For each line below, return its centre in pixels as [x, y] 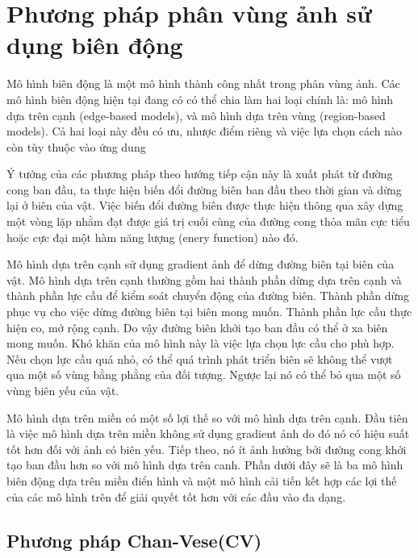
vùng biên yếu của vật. [63, 390]
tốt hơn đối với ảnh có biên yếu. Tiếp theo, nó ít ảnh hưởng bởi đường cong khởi [207, 449]
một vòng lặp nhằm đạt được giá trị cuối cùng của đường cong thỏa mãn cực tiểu [208, 221]
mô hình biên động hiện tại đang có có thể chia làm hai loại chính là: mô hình [200, 99]
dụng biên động [95, 45]
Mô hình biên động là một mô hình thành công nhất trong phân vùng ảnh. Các [203, 83]
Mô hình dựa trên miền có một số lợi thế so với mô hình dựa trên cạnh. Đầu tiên [207, 417]
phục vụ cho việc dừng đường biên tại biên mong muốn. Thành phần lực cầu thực [209, 312]
